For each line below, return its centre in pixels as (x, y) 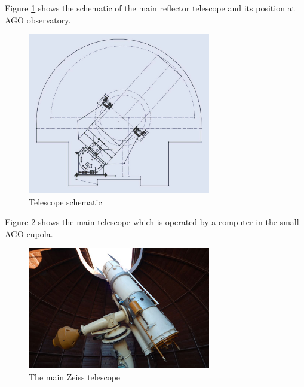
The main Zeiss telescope (75, 377)
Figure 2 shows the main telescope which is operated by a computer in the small (152, 222)
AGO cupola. (29, 233)
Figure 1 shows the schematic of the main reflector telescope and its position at (150, 8)
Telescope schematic (65, 202)
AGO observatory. (38, 19)
